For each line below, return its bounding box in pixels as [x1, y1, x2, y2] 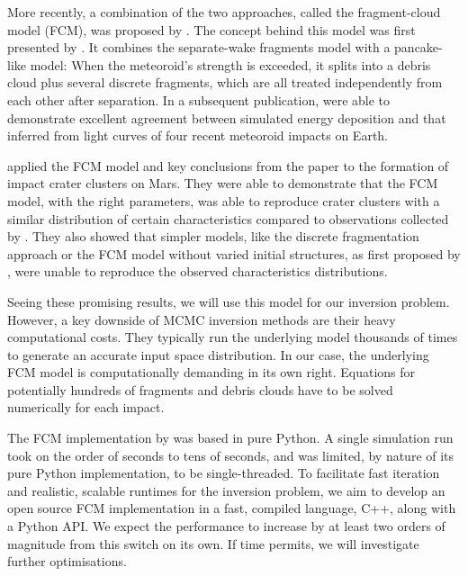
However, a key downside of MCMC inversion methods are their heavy [7, 310, 396, 328]
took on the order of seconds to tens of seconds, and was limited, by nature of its [7, 445, 454, 464]
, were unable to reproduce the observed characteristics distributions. [7, 262, 388, 281]
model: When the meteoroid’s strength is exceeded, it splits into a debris [30, 55, 431, 74]
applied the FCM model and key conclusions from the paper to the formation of [7, 156, 449, 175]
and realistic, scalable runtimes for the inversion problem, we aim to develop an [7, 481, 445, 499]
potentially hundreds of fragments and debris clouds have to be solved [7, 380, 393, 399]
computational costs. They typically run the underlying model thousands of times [7, 328, 458, 346]
